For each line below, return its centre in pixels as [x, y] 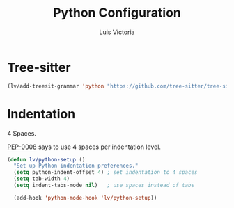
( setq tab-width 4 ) [42, 179]
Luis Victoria [117, 32]
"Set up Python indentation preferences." [76, 166]
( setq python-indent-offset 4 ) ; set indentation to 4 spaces [106, 173]
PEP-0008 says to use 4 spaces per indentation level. [84, 147]
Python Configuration [117, 13]
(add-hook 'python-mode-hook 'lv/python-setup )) [85, 198]
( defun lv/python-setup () [46, 159]
